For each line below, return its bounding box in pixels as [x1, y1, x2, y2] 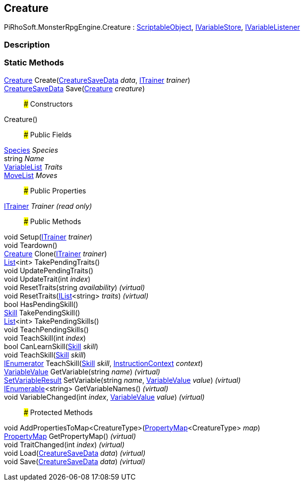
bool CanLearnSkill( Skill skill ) [4, 342, 98, 351]
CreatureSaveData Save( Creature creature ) [4, 84, 145, 93]
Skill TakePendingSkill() [4, 308, 80, 317]
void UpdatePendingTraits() [4, 266, 94, 275]
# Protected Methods [24, 408, 93, 417]
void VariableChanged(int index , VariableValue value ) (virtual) [4, 392, 205, 401]
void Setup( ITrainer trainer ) [4, 232, 93, 241]
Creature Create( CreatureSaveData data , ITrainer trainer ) [4, 75, 190, 84]
